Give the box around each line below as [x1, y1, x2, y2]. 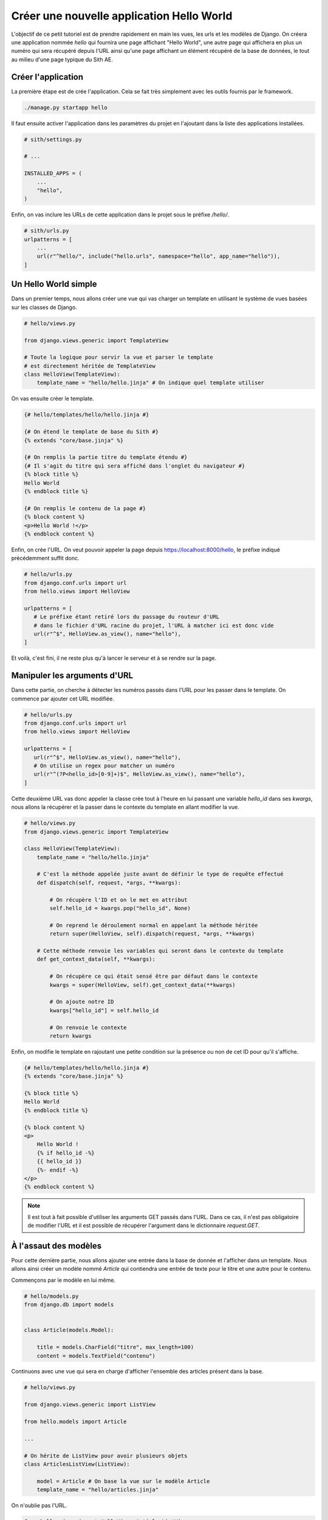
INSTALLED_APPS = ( [24, 170, 82, 177]
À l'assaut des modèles [11, 1240, 102, 1251]
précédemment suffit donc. [11, 554, 80, 562]
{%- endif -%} [36, 1166, 79, 1173]
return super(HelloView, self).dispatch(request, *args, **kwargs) [49, 930, 255, 938]
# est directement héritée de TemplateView [24, 362, 156, 369]
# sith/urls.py [24, 227, 69, 234]
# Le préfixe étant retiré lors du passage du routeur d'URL [33, 613, 220, 620]
